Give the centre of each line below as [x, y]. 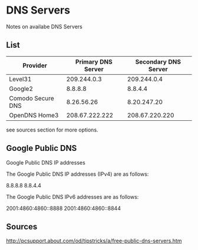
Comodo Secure [32, 98]
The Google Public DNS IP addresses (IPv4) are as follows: [77, 174]
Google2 [21, 88]
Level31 [20, 79]
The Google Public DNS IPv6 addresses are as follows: [72, 197]
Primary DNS [94, 61]
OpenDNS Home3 [34, 115]
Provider [35, 65]
